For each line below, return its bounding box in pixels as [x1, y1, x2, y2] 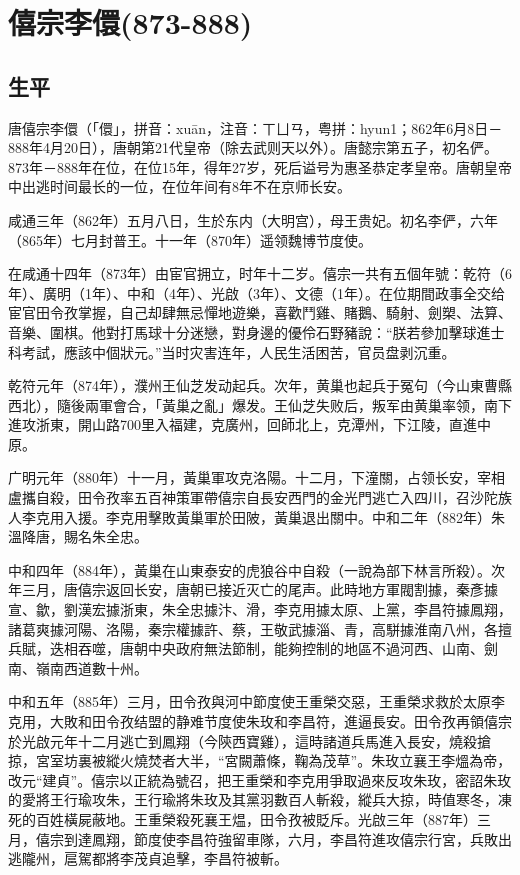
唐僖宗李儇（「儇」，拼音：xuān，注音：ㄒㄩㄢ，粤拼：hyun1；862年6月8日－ [8, 117, 503, 138]
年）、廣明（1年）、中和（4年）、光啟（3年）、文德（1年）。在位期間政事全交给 [8, 282, 505, 303]
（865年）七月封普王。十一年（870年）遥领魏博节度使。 [8, 229, 372, 250]
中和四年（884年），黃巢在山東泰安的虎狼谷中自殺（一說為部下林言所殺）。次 [8, 559, 505, 580]
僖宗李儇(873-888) [8, 2, 253, 43]
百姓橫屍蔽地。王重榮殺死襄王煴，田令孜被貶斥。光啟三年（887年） [35, 808, 477, 829]
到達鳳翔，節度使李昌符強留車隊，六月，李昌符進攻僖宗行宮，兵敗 [63, 828, 498, 849]
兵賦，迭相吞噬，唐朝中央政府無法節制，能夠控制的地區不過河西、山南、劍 [8, 638, 498, 659]
